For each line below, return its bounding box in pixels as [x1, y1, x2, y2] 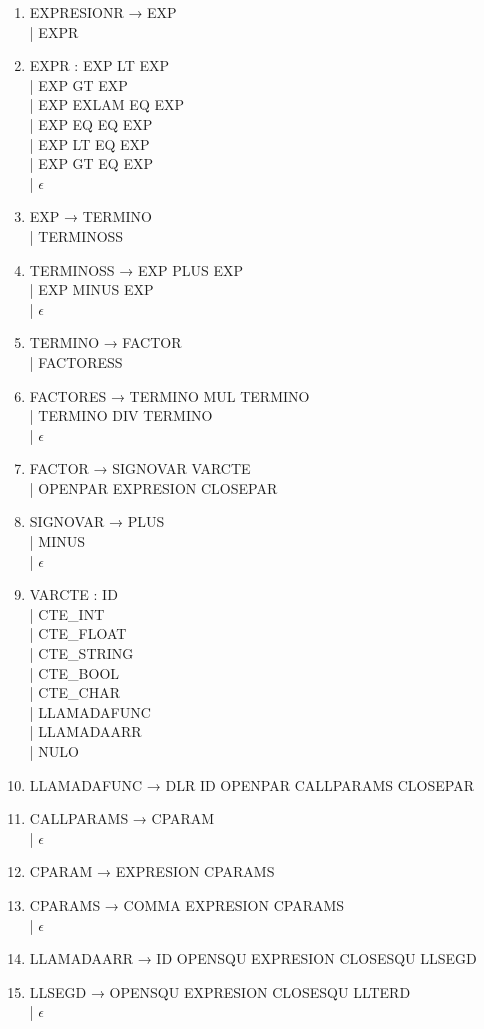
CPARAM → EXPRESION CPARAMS [29, 861, 275, 882]
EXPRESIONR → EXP [29, 2, 177, 22]
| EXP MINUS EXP [29, 279, 154, 300]
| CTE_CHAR [29, 682, 121, 703]
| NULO [29, 741, 79, 761]
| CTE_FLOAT [29, 623, 127, 644]
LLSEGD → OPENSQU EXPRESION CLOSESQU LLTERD [29, 981, 411, 1002]
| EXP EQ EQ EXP [29, 113, 153, 134]
